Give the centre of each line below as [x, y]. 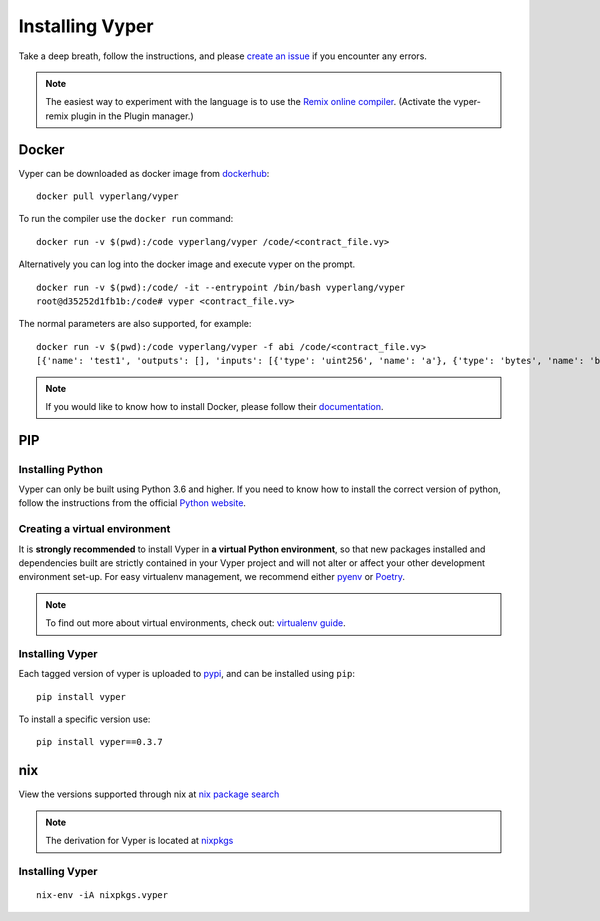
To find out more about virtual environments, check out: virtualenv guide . [195, 623]
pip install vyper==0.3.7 [100, 742]
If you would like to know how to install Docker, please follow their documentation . [214, 406]
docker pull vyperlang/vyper [107, 196]
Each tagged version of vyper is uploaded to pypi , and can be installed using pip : [186, 674]
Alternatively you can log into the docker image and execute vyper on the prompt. [186, 264]
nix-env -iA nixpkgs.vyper [102, 895]
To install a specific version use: [84, 719]
